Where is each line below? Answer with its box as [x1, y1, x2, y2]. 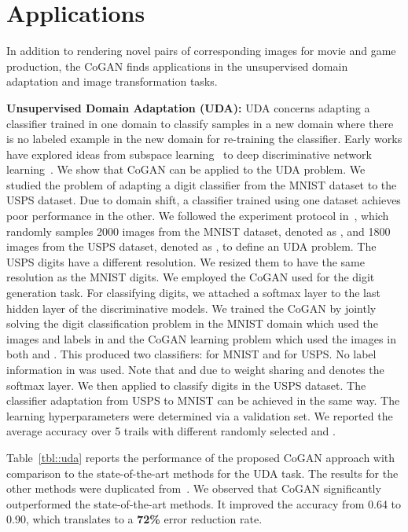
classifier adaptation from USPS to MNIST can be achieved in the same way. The [6, 392, 400, 409]
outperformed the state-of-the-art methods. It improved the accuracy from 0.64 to [6, 495, 402, 512]
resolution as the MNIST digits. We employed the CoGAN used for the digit [6, 269, 375, 285]
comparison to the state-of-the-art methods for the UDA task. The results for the [6, 464, 399, 481]
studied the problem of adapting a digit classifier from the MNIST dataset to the [6, 176, 397, 193]
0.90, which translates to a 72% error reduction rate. [6, 511, 263, 527]
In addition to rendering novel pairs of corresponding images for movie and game [6, 42, 396, 59]
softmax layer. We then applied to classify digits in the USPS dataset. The [6, 376, 366, 393]
